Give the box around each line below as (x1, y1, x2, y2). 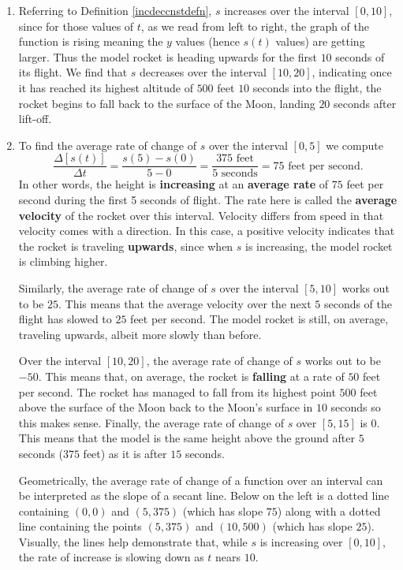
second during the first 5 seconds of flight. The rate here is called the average (18, 192, 397, 207)
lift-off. (18, 110, 52, 127)
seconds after (334, 95, 397, 111)
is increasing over (259, 533, 343, 550)
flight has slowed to (18, 311, 112, 327)
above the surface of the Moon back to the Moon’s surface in (18, 399, 313, 415)
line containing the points (18, 518, 142, 535)
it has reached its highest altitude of (18, 79, 193, 95)
